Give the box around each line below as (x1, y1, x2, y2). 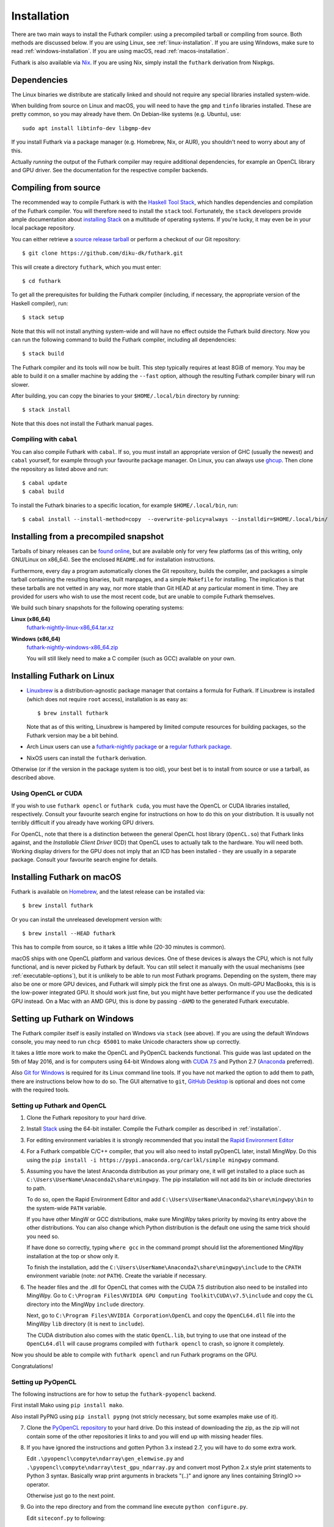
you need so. (26, 1233, 60, 1240)
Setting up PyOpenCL (11, 1377, 77, 1386)
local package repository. (11, 224, 76, 231)
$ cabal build (22, 488, 64, 495)
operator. (26, 1481, 50, 1488)
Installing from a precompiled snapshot (11, 531, 164, 542)
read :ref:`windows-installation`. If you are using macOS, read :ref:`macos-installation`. (11, 48, 229, 55)
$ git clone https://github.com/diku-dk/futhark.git (22, 250, 183, 257)
